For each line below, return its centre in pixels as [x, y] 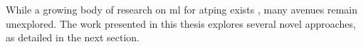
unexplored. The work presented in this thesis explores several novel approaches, [181, 23]
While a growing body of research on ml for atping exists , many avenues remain [182, 9]
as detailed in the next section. [73, 37]
